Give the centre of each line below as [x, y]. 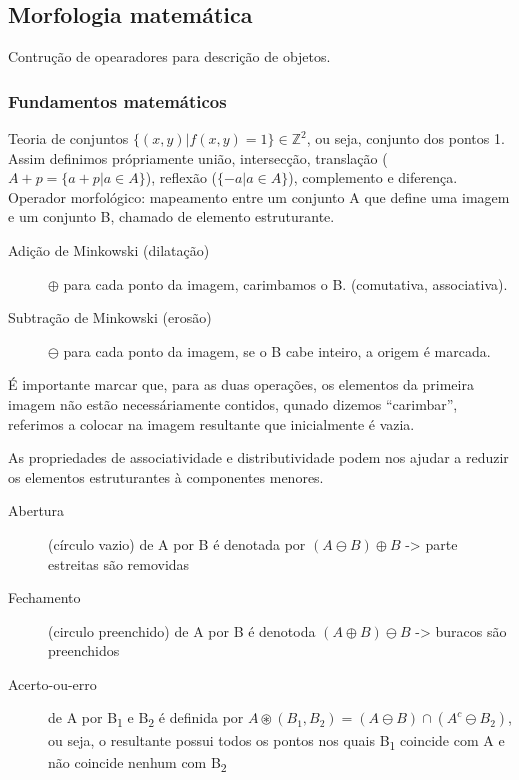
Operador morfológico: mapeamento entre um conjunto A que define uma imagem [259, 196]
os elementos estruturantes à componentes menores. [166, 476]
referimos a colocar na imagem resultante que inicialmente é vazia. [211, 423]
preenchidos [84, 650]
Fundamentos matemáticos [117, 100]
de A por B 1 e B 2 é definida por [146, 719]
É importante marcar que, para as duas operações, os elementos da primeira [241, 384]
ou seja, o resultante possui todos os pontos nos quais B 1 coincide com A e [276, 741]
